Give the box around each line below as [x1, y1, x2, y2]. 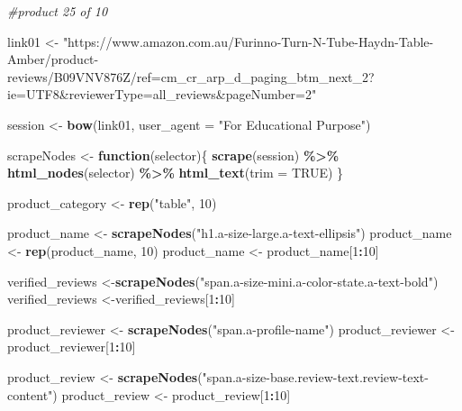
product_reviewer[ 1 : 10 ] [7, 337, 136, 356]
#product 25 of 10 [7, 2, 108, 20]
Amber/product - [7, 50, 99, 68]
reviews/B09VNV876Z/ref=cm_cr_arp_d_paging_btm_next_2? [7, 67, 375, 86]
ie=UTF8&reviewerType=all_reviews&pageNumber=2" [7, 85, 317, 104]
